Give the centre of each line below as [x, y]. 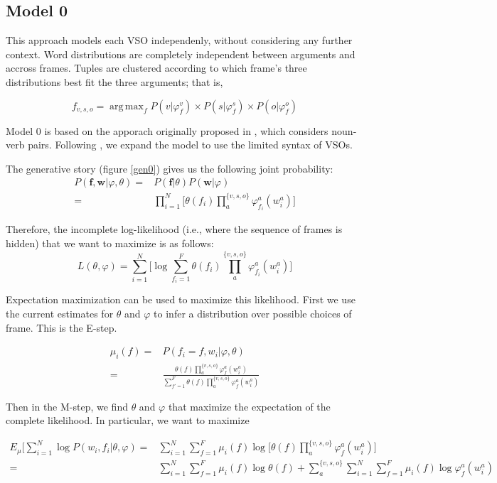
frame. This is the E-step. [62, 327]
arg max [127, 106]
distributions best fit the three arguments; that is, [114, 81]
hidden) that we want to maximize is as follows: [110, 243]
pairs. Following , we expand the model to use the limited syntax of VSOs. [190, 145]
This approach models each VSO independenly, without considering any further [179, 40]
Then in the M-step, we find [67, 406]
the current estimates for [60, 313]
